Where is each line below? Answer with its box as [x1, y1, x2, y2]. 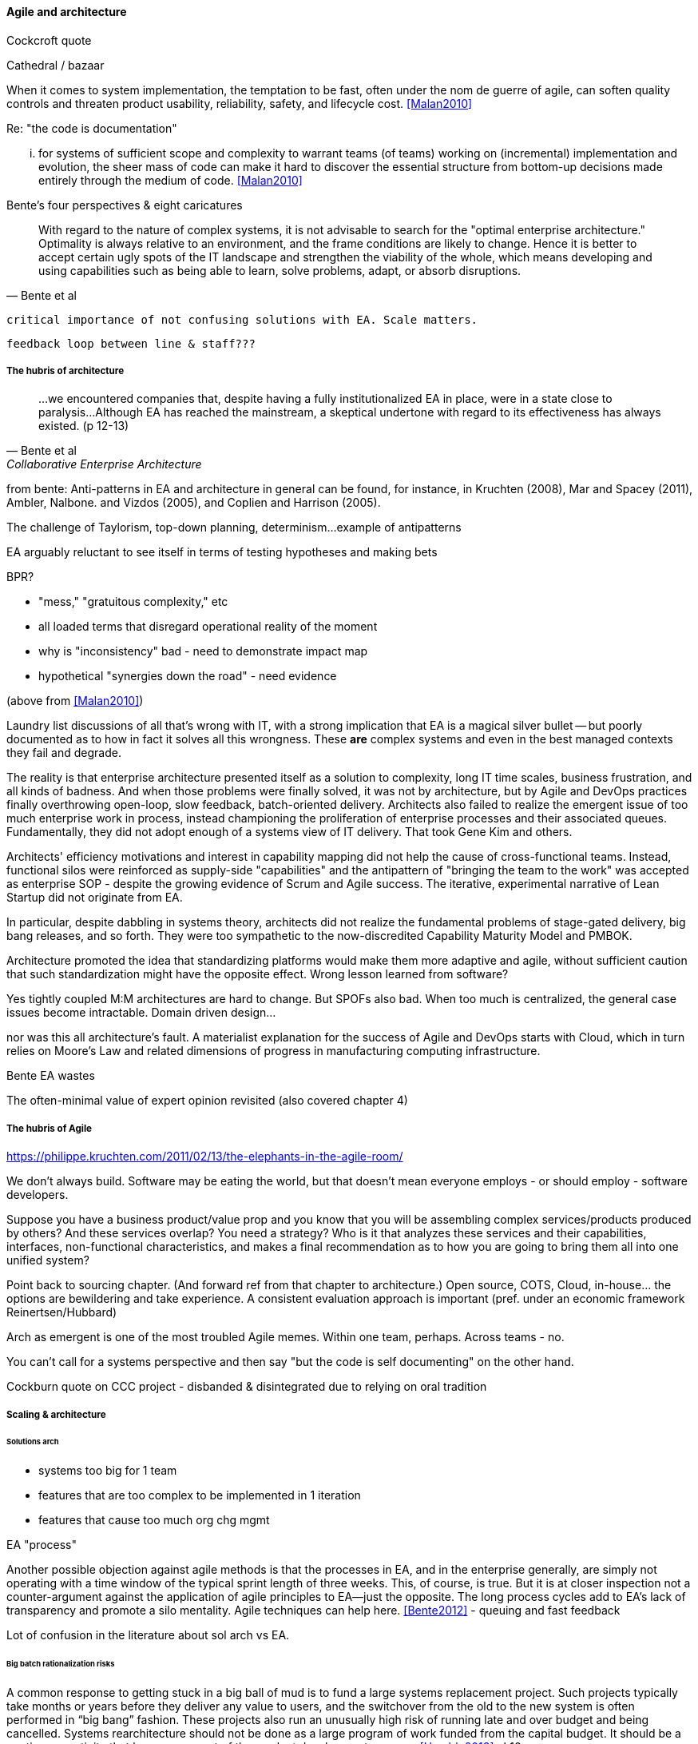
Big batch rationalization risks [6, 1659, 115, 1669]
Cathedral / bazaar [6, 58, 105, 72]
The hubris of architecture [6, 365, 125, 376]
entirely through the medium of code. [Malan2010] [38, 173, 303, 187]
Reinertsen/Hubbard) [6, 1305, 117, 1320]
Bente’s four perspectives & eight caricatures [6, 197, 243, 212]
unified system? [6, 1253, 89, 1268]
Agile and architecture [6, 5, 127, 18]
